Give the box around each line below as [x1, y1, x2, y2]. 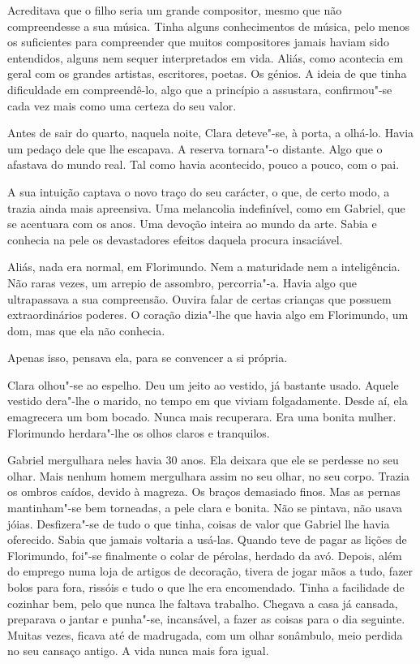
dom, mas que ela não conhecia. [7, 321, 165, 338]
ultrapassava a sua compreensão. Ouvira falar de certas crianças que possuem [7, 290, 392, 307]
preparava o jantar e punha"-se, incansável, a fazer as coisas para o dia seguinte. [7, 610, 405, 627]
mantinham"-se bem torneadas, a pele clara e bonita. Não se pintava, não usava [7, 499, 403, 516]
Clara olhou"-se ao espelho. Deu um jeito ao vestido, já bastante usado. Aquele [7, 376, 399, 393]
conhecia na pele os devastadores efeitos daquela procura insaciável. [7, 231, 343, 248]
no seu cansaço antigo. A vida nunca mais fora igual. [7, 642, 269, 659]
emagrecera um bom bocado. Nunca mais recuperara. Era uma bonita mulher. [7, 408, 396, 425]
